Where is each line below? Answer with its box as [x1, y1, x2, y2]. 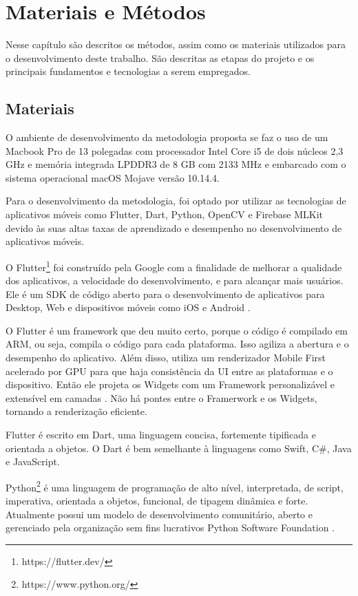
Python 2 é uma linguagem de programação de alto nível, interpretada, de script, [6, 478, 344, 494]
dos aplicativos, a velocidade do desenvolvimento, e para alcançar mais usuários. [6, 273, 344, 288]
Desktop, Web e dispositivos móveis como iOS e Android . [6, 300, 251, 315]
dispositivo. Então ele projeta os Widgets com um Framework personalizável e [6, 377, 335, 392]
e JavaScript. [6, 454, 60, 469]
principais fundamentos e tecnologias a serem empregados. [6, 64, 251, 78]
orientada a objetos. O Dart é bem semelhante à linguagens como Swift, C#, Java [6, 440, 352, 455]
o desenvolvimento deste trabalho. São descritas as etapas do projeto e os [6, 50, 315, 65]
